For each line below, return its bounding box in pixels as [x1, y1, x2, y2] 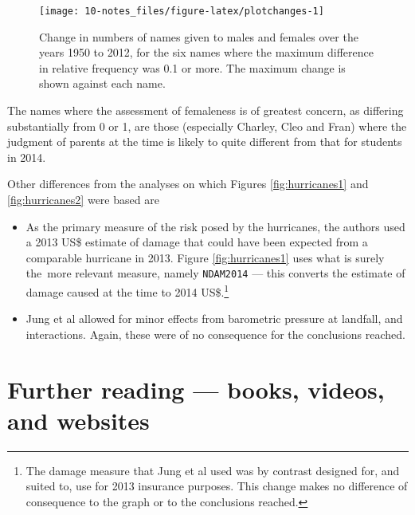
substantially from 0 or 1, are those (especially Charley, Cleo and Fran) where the [7, 117, 407, 134]
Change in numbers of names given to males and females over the [39, 28, 358, 45]
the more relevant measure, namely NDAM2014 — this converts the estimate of [25, 265, 405, 281]
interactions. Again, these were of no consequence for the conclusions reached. [25, 325, 405, 342]
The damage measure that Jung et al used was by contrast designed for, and [25, 462, 400, 478]
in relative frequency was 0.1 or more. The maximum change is [39, 59, 346, 76]
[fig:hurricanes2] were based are [7, 191, 159, 207]
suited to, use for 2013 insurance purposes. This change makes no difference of [25, 478, 408, 494]
